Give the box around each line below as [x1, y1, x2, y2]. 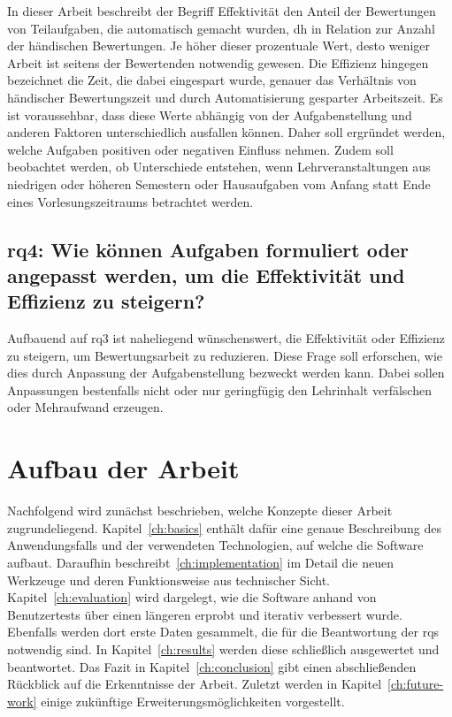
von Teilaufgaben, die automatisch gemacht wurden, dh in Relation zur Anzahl [7, 19, 435, 37]
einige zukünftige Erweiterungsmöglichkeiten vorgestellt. [41, 691, 345, 710]
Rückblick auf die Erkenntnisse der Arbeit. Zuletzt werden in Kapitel [7, 675, 382, 693]
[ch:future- [387, 675, 444, 693]
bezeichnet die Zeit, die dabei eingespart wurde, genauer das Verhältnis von [7, 71, 417, 89]
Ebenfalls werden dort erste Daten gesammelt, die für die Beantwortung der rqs [7, 622, 440, 641]
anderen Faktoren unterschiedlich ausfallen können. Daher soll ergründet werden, [7, 123, 446, 141]
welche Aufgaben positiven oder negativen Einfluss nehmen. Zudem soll [7, 140, 394, 158]
